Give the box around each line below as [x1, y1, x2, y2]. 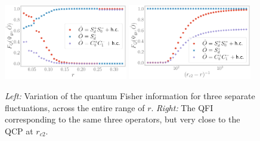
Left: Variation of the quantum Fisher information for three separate [5, 90, 255, 102]
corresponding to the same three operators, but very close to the [5, 113, 240, 125]
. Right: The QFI [151, 101, 213, 114]
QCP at [5, 124, 33, 137]
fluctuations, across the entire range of [5, 101, 145, 114]
